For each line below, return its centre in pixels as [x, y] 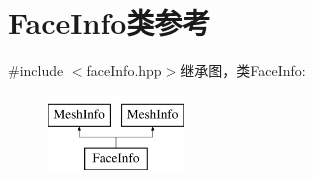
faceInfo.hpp [124, 70]
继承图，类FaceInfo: [243, 70]
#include [36, 70]
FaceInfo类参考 [109, 22]
